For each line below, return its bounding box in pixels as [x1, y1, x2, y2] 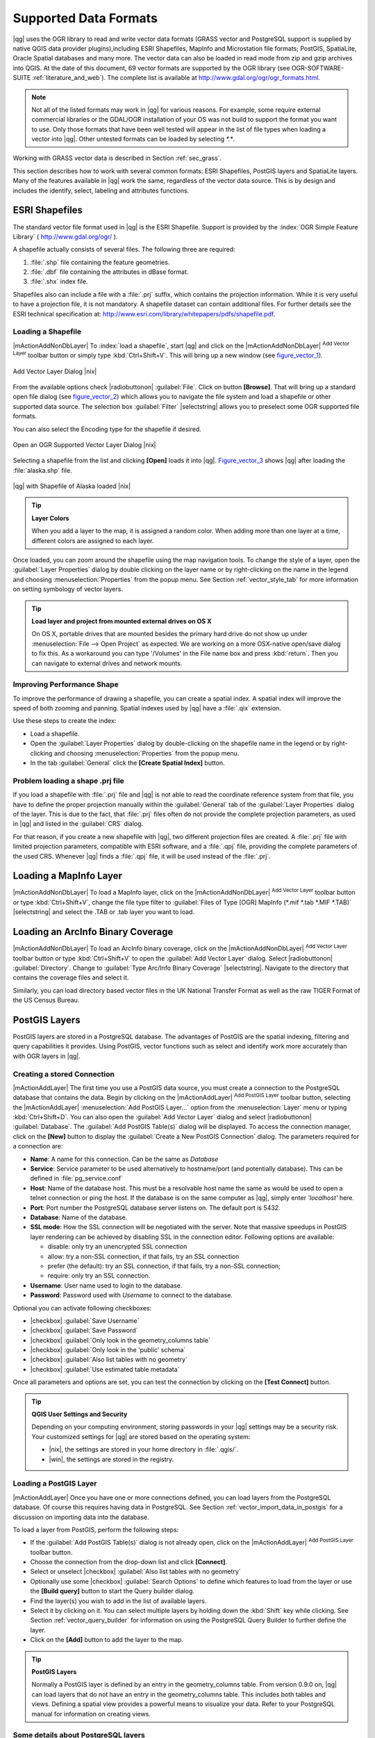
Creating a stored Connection [12, 1069, 115, 1079]
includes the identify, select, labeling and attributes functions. [12, 186, 190, 195]
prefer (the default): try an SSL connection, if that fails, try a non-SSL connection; [47, 1262, 281, 1270]
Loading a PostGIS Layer [12, 1479, 97, 1488]
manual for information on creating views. [31, 1709, 151, 1718]
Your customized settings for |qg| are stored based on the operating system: [31, 1432, 251, 1440]
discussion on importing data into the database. [12, 1513, 149, 1521]
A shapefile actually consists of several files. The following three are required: [12, 245, 235, 254]
